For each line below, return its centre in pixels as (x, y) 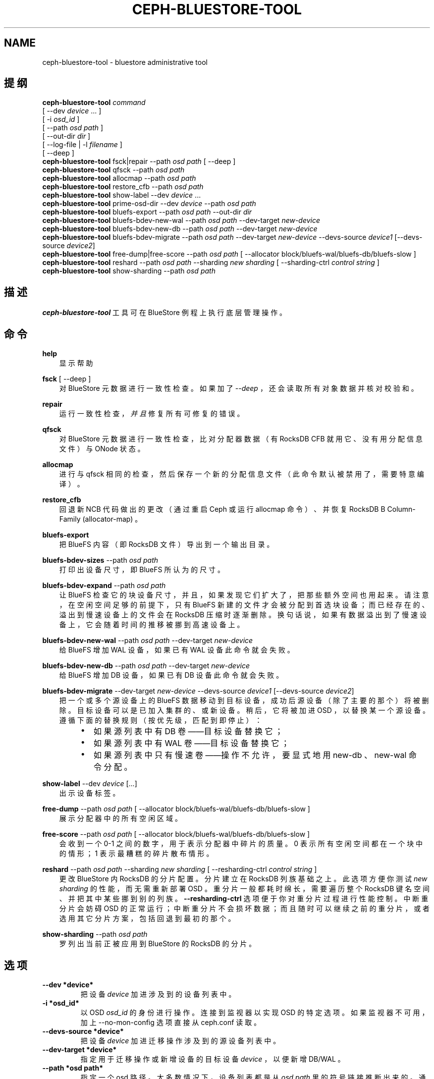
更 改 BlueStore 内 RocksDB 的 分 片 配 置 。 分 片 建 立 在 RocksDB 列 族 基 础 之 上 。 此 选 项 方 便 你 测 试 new (243, 879)
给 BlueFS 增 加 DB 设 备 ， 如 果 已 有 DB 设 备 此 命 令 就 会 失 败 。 (171, 675)
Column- (401, 509)
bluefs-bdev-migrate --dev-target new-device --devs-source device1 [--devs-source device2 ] (198, 691)
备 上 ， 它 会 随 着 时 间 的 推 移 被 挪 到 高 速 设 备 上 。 (152, 625)
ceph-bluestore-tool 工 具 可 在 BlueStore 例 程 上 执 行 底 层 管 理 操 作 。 (164, 313)
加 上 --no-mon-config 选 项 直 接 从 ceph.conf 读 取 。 (171, 1022)
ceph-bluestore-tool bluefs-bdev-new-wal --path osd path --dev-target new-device (181, 220)
